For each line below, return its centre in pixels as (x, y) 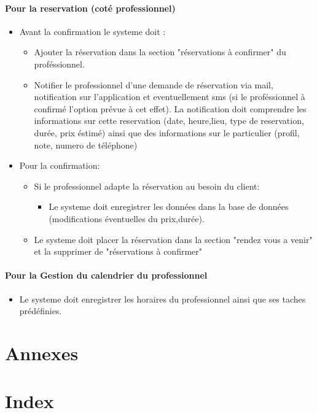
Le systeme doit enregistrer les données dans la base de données (169, 206)
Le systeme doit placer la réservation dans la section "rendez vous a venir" (173, 239)
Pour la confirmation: (60, 165)
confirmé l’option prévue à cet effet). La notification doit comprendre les (170, 108)
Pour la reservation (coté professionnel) (90, 8)
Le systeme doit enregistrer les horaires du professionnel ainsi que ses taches (162, 299)
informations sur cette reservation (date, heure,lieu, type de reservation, (169, 121)
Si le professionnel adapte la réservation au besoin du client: (147, 186)
